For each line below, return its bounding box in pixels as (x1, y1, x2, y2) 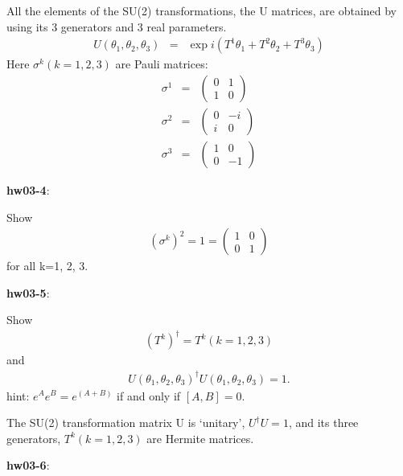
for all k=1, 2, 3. (6, 257, 88, 274)
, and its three (288, 414, 359, 431)
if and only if (117, 387, 181, 404)
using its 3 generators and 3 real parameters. (6, 18, 227, 35)
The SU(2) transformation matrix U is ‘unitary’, (6, 414, 245, 431)
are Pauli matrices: (115, 55, 208, 72)
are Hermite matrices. (146, 429, 254, 446)
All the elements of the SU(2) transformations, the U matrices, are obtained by (6, 2, 397, 18)
